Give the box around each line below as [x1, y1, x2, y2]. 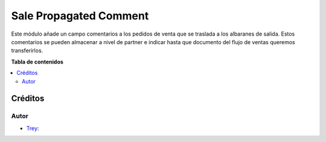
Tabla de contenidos [11, 58, 63, 65]
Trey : [26, 124, 39, 132]
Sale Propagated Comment [11, 9, 149, 22]
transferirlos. [11, 47, 43, 54]
